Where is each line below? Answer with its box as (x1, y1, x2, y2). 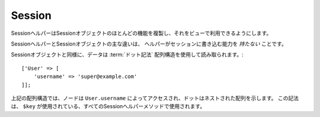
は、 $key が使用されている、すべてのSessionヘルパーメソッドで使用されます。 (11, 103, 206, 110)
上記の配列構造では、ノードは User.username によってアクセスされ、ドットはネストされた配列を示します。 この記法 (11, 95, 299, 102)
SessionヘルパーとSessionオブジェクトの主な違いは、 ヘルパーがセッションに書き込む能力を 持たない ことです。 (11, 40, 287, 47)
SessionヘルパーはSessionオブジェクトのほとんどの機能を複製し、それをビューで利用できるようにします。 (11, 30, 272, 37)
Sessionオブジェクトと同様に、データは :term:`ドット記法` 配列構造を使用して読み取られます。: (11, 51, 244, 58)
